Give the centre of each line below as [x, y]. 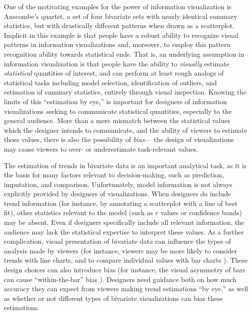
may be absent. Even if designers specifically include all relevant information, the [124, 222]
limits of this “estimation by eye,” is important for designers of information [116, 101]
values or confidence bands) [201, 212]
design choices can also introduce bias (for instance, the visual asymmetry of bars [125, 270]
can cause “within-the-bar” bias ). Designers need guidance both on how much [120, 279]
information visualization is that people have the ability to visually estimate [117, 63]
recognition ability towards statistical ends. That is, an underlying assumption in [124, 54]
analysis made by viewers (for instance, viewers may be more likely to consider [121, 250]
